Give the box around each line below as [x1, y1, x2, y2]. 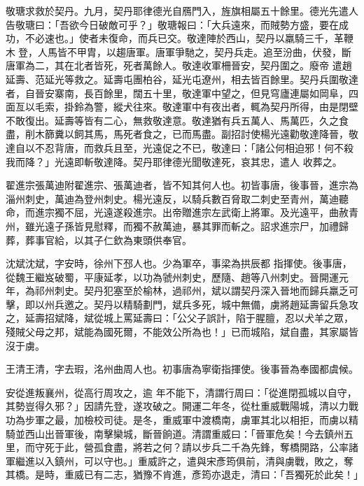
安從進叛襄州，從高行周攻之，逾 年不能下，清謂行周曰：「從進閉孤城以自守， [6, 385, 357, 399]
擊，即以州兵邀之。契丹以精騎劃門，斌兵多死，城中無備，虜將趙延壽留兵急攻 [6, 296, 358, 311]
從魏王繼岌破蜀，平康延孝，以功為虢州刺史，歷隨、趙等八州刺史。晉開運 [6, 269, 339, 284]
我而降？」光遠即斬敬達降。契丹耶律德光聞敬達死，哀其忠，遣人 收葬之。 [6, 154, 342, 169]
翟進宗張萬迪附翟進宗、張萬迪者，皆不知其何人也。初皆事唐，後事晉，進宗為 [6, 178, 358, 192]
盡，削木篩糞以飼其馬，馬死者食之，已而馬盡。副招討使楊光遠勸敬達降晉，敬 [6, 127, 358, 141]
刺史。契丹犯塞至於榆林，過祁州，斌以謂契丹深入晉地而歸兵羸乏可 [54, 283, 358, 298]
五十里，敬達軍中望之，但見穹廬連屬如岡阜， [142, 85, 349, 100]
